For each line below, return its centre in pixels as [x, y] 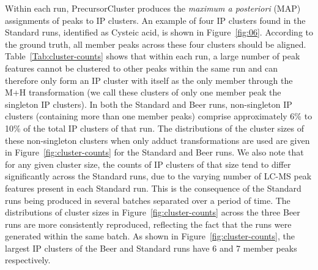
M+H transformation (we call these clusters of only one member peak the [143, 92]
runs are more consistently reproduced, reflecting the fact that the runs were [148, 224]
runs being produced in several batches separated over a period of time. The [148, 200]
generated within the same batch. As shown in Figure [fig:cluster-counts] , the [150, 236]
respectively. [28, 260]
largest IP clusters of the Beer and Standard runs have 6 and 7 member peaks [151, 248]
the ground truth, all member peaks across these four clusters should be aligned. [156, 44]
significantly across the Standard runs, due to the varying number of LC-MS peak [158, 176]
